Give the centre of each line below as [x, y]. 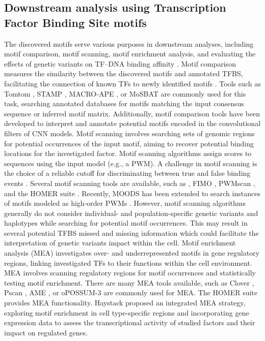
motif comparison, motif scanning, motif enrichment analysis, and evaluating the [130, 54]
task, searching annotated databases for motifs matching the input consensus [124, 103]
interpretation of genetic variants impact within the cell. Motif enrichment [120, 243]
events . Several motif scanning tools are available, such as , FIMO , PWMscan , [130, 183]
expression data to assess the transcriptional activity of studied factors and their [130, 322]
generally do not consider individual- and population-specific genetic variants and [131, 213]
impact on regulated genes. [46, 332]
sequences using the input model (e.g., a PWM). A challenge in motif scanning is [131, 163]
